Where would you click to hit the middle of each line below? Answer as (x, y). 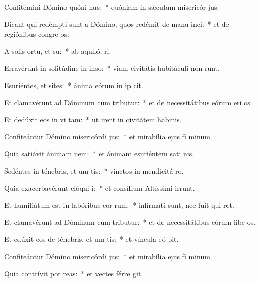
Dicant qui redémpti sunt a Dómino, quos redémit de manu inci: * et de (117, 24)
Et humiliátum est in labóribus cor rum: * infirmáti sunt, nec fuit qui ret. (119, 205)
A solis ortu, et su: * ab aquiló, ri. (58, 51)
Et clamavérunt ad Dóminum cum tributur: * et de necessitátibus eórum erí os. (128, 102)
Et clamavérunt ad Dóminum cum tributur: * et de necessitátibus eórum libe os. (130, 222)
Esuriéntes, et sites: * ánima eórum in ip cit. (74, 85)
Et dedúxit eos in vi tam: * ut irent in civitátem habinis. (93, 119)
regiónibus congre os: (37, 34)
